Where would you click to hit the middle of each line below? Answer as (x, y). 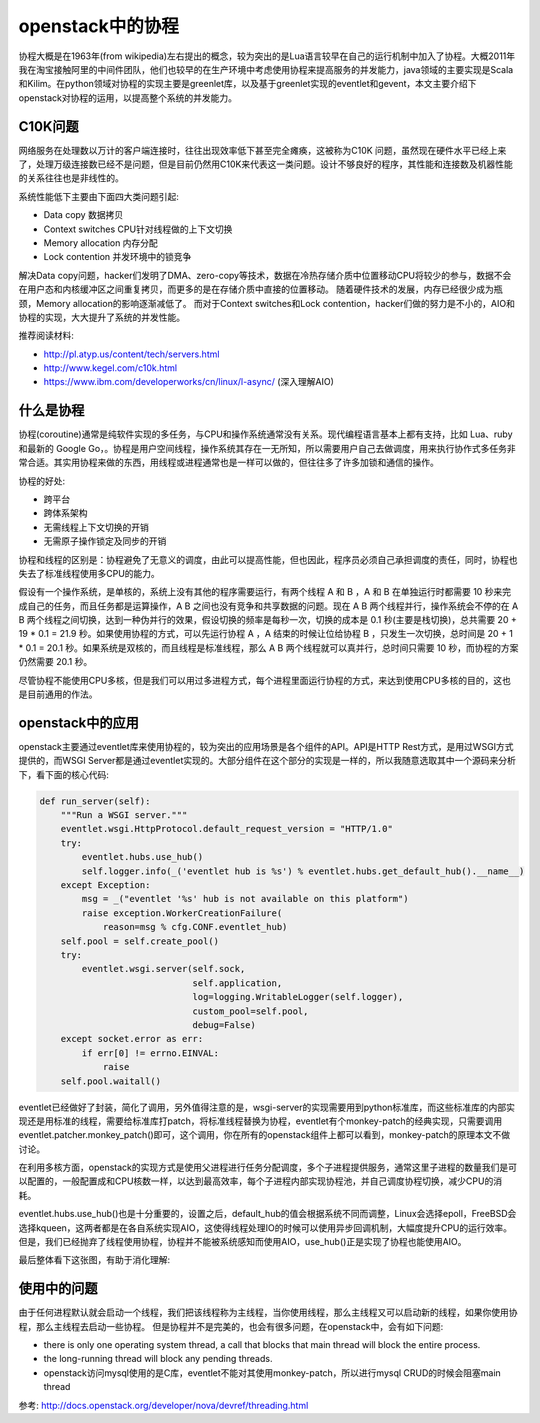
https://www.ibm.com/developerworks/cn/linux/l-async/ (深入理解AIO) (189, 382)
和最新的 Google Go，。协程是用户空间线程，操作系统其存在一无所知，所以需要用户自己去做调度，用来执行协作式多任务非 (267, 448)
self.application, (237, 983)
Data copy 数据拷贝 (83, 215)
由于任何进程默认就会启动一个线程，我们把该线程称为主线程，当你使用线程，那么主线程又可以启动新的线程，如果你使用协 (268, 1312)
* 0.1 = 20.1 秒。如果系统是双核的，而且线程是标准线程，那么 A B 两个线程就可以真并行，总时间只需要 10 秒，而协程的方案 (268, 647)
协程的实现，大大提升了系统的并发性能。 (101, 317)
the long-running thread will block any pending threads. (158, 1359)
